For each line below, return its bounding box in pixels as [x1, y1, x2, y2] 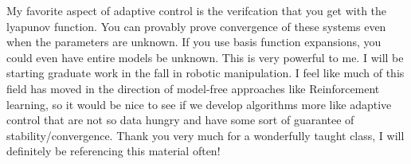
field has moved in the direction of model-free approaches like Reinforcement [6, 80, 380, 96]
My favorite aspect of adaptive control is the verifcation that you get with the [6, 2, 387, 18]
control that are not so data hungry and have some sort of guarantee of [6, 111, 354, 128]
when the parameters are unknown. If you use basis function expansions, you [6, 33, 382, 50]
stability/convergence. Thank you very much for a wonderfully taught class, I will [6, 127, 405, 143]
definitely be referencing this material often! [6, 143, 221, 159]
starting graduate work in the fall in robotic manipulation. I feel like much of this [6, 64, 405, 81]
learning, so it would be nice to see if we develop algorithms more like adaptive [6, 96, 392, 112]
